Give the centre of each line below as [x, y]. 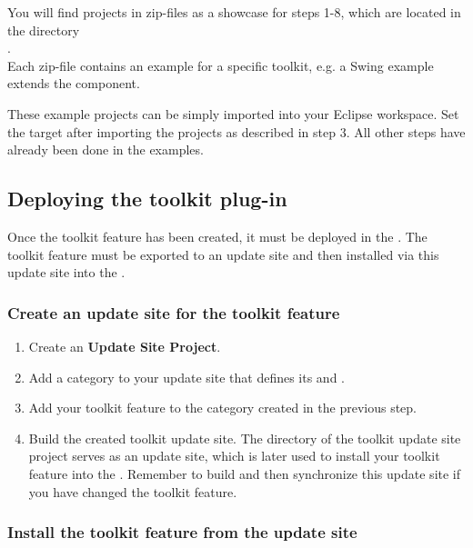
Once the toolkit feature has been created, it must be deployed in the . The [217, 236]
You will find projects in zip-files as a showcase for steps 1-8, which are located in [234, 12]
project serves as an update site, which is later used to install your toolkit [234, 456]
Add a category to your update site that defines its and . [186, 377]
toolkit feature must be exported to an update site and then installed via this [223, 254]
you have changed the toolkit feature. [133, 491]
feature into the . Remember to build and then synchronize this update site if [245, 473]
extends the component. [74, 83]
